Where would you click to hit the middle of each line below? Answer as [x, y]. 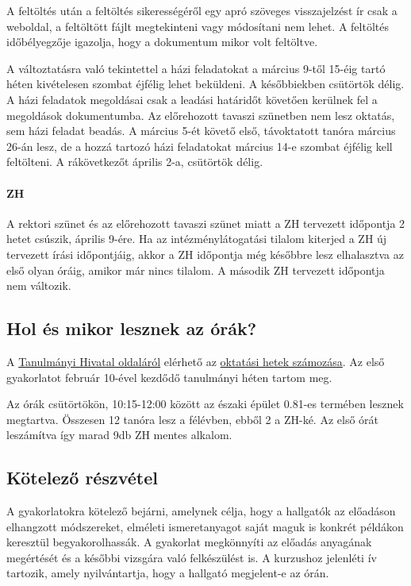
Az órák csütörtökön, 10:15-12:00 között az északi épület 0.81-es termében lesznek [205, 404]
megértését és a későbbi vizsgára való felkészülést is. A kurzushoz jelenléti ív [192, 557]
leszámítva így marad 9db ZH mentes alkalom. [119, 435]
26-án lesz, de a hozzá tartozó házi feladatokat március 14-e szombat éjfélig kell [200, 146]
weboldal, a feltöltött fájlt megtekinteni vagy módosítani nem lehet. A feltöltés [198, 26]
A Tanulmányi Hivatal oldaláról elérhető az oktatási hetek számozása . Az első [196, 361]
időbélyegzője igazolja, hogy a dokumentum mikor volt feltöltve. [162, 42]
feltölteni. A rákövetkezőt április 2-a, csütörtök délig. [135, 162]
